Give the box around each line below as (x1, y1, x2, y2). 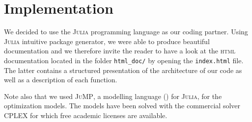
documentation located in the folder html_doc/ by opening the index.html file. (4, 55, 244, 65)
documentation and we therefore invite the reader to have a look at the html (4, 46, 235, 56)
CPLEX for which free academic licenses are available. (4, 110, 168, 120)
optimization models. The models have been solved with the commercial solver (4, 100, 240, 111)
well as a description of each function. (4, 74, 117, 85)
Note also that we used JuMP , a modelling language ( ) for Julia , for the (4, 91, 222, 101)
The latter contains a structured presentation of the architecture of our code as (4, 65, 242, 75)
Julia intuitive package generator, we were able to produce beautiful (4, 36, 210, 46)
